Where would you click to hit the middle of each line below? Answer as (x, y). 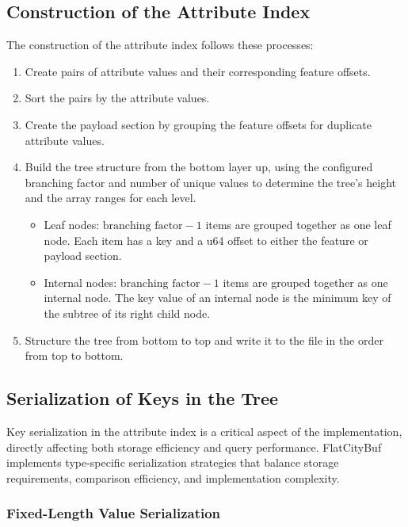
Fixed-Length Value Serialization (114, 513)
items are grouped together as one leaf (298, 224)
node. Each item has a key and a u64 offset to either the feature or (206, 240)
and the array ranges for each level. (111, 198)
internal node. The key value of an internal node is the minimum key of (217, 298)
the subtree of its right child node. (127, 313)
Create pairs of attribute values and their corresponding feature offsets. (198, 71)
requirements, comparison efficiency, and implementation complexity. (173, 477)
